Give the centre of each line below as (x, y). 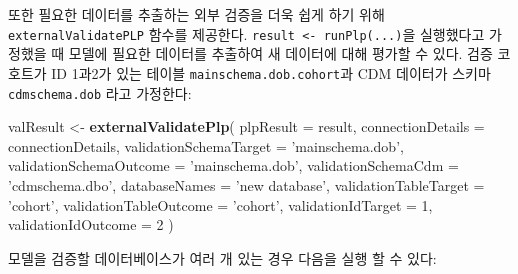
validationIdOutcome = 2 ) (91, 224)
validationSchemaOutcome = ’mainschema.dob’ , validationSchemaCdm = (233, 165)
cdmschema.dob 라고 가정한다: (100, 92)
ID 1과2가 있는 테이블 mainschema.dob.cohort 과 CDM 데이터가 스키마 (271, 72)
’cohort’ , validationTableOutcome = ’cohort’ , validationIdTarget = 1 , (220, 204)
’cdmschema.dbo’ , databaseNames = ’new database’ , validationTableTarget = (246, 184)
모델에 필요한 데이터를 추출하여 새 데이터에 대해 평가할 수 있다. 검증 (280, 53)
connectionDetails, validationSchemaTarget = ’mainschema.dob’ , (206, 145)
